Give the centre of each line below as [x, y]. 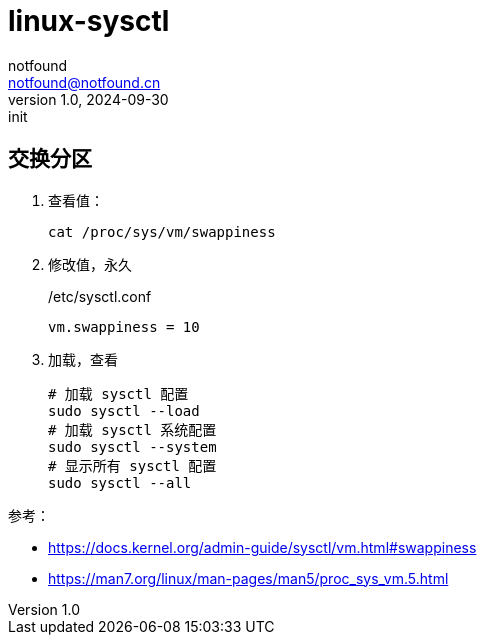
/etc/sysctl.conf [100, 296]
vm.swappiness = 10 [124, 326]
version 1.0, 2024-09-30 [88, 99]
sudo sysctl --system [132, 446]
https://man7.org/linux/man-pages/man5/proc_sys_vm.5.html [248, 578]
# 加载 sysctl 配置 [118, 393]
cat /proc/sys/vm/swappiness [162, 231]
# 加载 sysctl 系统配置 [132, 429]
